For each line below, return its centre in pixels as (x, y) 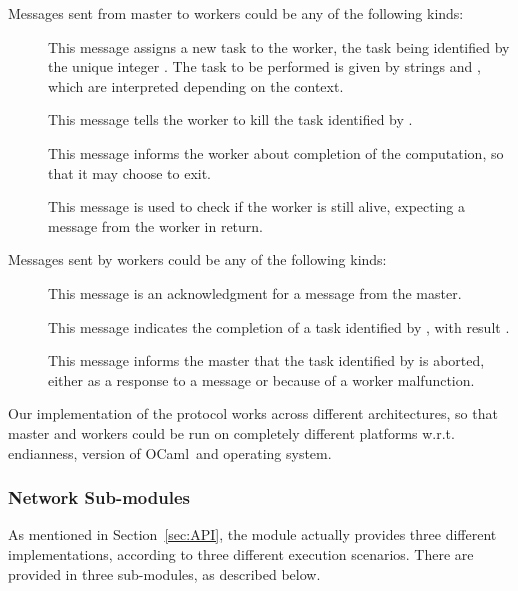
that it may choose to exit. (130, 172)
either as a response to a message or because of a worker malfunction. (261, 379)
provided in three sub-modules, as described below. (164, 573)
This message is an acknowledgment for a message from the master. (255, 292)
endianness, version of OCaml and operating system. (170, 452)
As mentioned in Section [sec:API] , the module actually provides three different (252, 534)
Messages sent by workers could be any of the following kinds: (197, 259)
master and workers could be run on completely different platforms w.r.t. (231, 432)
